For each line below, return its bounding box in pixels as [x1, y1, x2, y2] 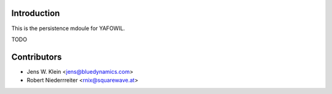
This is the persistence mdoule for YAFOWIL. [11, 25, 125, 32]
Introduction [11, 8, 60, 18]
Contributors [11, 52, 62, 62]
